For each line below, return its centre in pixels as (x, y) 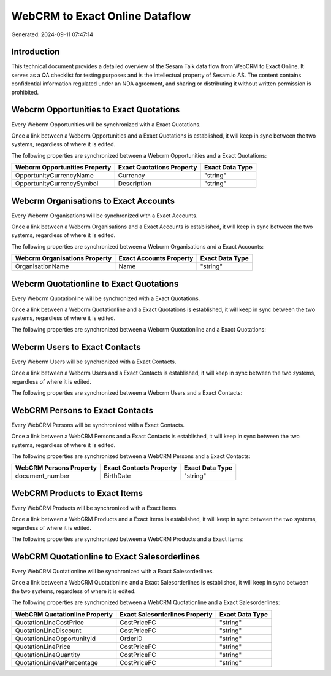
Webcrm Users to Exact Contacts (76, 347)
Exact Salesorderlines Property (166, 614)
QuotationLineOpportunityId (55, 639)
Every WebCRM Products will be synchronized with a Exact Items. (94, 508)
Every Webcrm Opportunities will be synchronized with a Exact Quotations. (106, 124)
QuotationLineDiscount (48, 631)
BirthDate (117, 476)
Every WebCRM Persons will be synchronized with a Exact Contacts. (98, 425)
